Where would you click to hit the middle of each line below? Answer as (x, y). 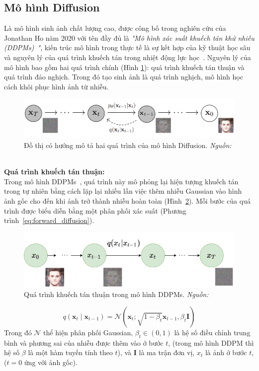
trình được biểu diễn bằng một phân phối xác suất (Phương (95, 210)
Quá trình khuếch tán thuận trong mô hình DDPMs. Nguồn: (116, 294)
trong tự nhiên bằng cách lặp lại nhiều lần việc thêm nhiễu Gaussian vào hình (123, 191)
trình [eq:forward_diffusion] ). (49, 220)
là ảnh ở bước (226, 352)
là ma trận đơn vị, (167, 352)
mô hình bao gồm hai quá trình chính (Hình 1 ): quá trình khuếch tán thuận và (124, 67)
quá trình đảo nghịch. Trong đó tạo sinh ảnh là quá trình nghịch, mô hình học (124, 77)
